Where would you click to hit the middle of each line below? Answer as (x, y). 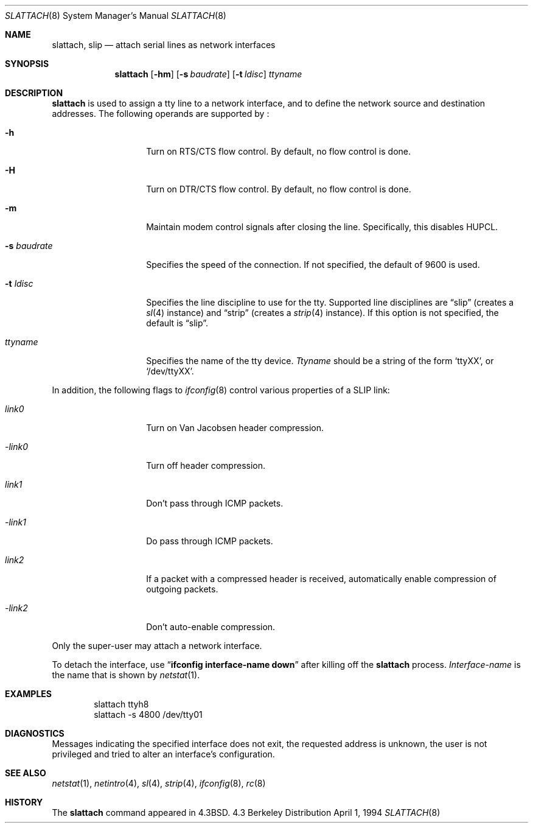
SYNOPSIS (27, 64)
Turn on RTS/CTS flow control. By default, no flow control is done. (278, 151)
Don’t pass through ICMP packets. (215, 503)
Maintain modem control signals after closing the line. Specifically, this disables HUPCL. (322, 227)
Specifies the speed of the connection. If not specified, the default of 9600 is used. (313, 265)
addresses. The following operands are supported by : (161, 114)
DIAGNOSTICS (35, 733)
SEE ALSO (26, 773)
